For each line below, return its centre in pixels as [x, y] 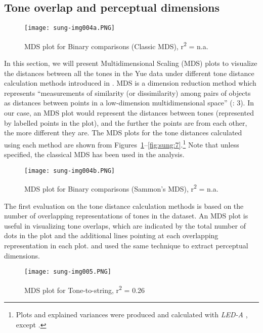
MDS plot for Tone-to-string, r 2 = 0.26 [85, 289]
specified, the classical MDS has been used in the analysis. [94, 154]
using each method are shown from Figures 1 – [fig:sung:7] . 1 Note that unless [122, 143]
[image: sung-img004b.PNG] [70, 171]
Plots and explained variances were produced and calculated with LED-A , [132, 314]
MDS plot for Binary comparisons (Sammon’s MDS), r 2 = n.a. [121, 188]
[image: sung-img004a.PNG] [70, 28]
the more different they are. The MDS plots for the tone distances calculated [123, 133]
